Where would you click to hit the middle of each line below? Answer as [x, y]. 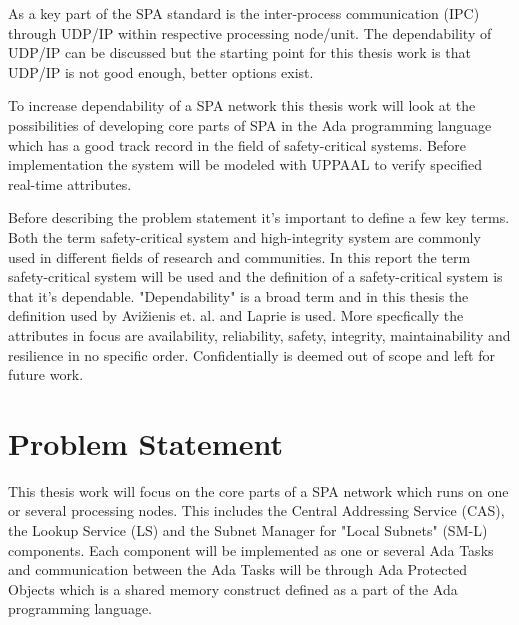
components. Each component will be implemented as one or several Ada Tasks [251, 549]
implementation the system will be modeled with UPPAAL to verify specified [245, 164]
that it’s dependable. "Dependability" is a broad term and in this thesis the [238, 295]
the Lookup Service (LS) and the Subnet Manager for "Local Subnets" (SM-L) [248, 530]
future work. [46, 374]
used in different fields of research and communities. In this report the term [239, 256]
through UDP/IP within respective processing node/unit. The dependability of [250, 32]
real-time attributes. [70, 183]
